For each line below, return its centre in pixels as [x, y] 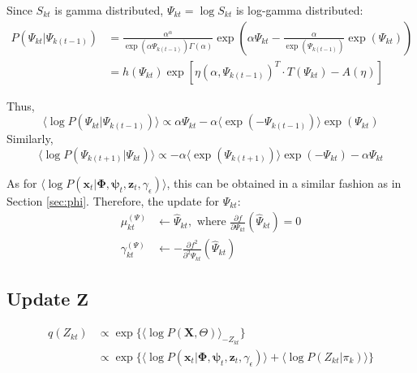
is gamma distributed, [109, 10]
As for [22, 182]
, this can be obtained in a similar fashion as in [284, 182]
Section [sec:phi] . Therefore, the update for [113, 200]
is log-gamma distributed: [299, 10]
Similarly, [30, 139]
